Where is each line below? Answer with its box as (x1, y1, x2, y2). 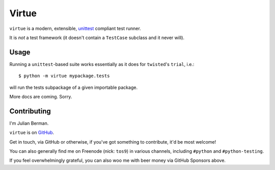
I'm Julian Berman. (9, 120, 49, 126)
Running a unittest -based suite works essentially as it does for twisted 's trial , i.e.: (9, 61, 195, 67)
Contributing (9, 107, 51, 115)
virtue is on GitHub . (9, 129, 54, 135)
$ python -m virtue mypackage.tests (18, 73, 110, 79)
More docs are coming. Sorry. (9, 94, 72, 100)
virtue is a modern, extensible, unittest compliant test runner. (9, 25, 141, 31)
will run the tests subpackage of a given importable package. (9, 84, 137, 90)
